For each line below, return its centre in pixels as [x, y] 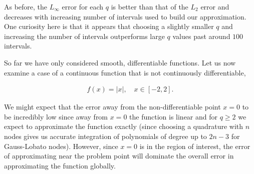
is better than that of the [150, 6]
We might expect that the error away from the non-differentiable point [112, 107]
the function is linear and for [174, 116]
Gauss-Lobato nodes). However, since [61, 146]
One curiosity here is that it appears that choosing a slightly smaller [109, 26]
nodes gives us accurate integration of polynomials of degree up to [105, 136]
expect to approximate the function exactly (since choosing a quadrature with [124, 126]
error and [215, 6]
